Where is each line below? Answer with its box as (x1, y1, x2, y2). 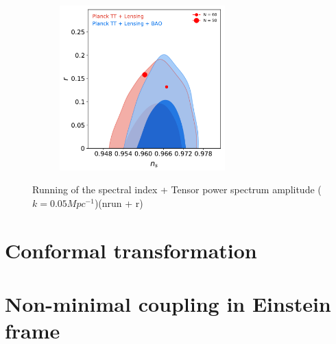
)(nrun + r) (94, 195, 143, 210)
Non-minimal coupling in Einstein (5, 290, 331, 318)
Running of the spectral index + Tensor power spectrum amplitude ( (32, 182, 322, 197)
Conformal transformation (5, 236, 257, 264)
